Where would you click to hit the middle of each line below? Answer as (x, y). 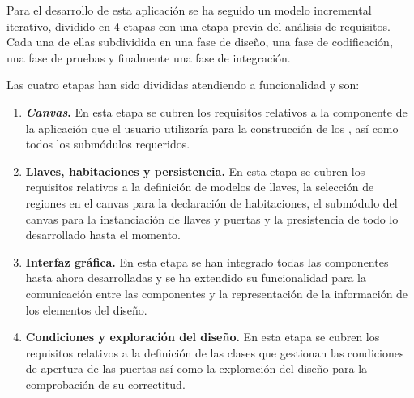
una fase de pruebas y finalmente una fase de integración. (149, 57)
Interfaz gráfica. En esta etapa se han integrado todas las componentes (207, 261)
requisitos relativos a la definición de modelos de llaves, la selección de (200, 187)
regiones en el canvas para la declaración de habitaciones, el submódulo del (211, 202)
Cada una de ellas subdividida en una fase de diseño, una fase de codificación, (200, 42)
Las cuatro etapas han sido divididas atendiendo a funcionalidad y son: (183, 85)
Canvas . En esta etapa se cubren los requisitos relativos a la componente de (216, 111)
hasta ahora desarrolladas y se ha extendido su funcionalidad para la (196, 278)
